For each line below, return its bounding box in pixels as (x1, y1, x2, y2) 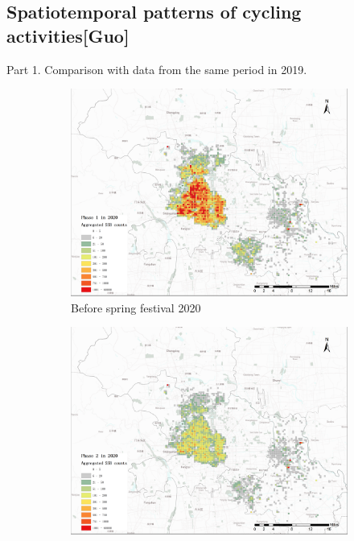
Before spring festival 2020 (71, 299, 201, 316)
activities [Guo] (6, 23, 130, 47)
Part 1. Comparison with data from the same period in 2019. (6, 60, 307, 77)
